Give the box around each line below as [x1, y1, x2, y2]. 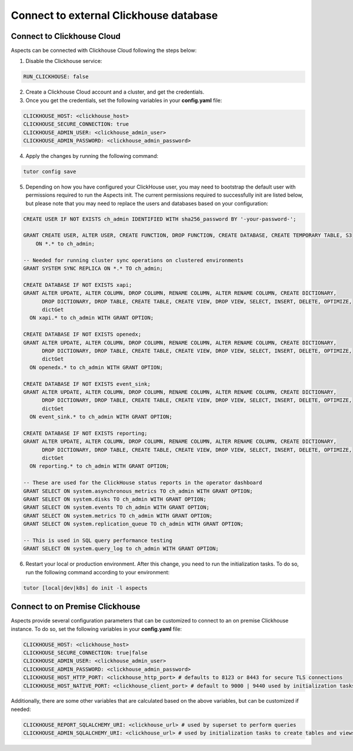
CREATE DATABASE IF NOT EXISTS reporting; [23, 430, 148, 436]
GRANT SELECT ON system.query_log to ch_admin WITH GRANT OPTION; [23, 545, 219, 552]
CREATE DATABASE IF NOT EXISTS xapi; [23, 282, 132, 288]
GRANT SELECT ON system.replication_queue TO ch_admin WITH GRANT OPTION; [23, 521, 244, 527]
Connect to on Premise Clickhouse [11, 601, 141, 612]
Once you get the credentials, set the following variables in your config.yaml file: [25, 97, 222, 104]
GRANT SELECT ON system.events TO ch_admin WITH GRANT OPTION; [23, 504, 210, 511]
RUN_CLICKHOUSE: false [23, 74, 89, 80]
